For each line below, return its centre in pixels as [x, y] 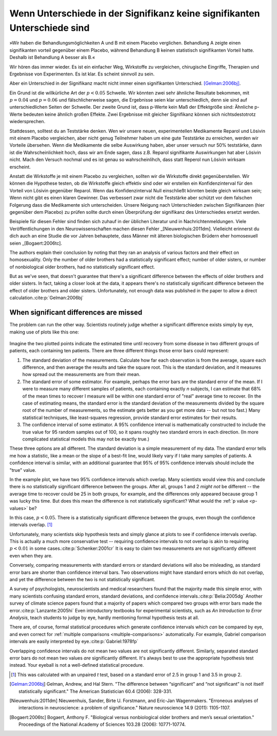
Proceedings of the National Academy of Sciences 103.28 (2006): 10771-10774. [102, 724]
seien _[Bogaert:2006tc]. [36, 243]
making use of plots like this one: [44, 332]
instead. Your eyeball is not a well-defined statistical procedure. [77, 665]
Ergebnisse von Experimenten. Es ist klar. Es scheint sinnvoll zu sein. [82, 74]
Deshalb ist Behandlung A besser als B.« [52, 57]
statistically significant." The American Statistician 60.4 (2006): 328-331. [95, 691]
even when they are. [31, 555]
